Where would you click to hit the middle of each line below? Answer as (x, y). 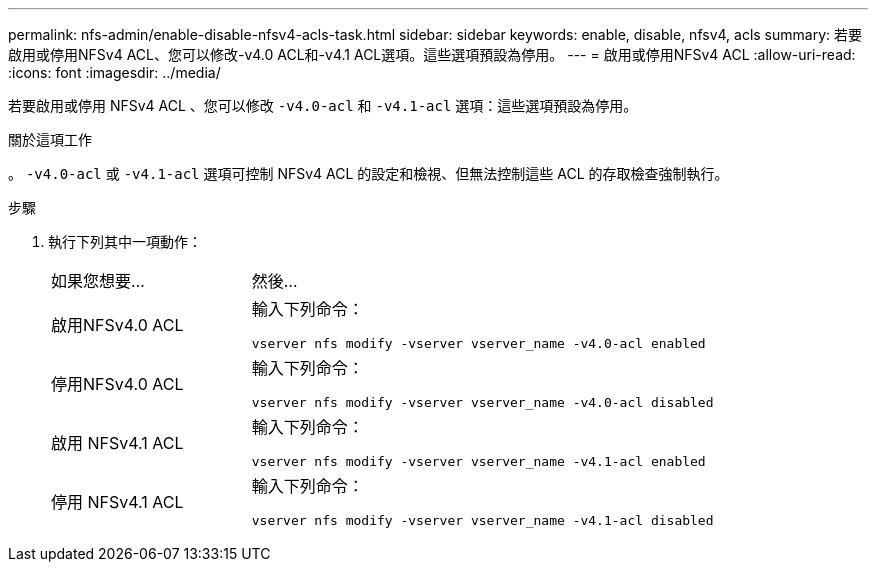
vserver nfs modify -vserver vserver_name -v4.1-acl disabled (482, 520)
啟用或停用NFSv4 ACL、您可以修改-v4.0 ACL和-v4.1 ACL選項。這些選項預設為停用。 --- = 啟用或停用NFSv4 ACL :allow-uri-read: (432, 54)
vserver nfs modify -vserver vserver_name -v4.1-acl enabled (478, 461)
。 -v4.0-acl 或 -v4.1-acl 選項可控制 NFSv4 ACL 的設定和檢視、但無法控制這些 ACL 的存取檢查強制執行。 (368, 173)
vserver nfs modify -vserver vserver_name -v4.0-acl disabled (482, 402)
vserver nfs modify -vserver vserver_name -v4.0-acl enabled (478, 343)
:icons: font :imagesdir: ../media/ (114, 72)
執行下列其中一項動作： (125, 241)
